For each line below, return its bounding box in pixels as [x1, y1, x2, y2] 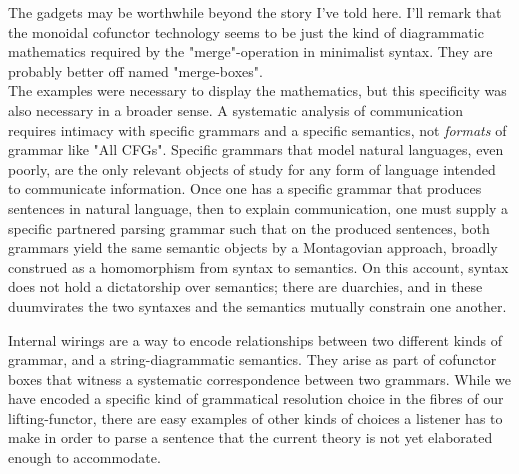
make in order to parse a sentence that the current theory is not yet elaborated [8, 427, 493, 448]
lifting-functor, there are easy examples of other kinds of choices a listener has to [8, 407, 503, 428]
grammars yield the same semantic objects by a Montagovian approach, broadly [8, 237, 498, 258]
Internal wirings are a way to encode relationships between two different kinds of [8, 329, 502, 350]
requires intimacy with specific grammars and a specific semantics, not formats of [8, 119, 507, 140]
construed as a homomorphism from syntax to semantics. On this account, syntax [8, 256, 509, 277]
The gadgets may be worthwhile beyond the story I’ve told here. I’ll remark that [8, 2, 502, 22]
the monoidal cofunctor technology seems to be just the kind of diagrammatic [8, 21, 484, 42]
